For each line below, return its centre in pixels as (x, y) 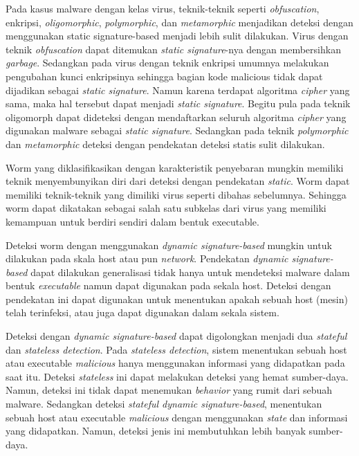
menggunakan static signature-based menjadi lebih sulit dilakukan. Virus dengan (177, 36)
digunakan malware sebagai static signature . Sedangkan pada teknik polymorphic (177, 130)
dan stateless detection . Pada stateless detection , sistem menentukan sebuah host (176, 349)
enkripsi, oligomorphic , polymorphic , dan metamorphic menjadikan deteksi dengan (179, 22)
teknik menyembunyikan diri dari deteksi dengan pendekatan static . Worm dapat (178, 181)
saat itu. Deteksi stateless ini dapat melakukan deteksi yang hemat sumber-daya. (177, 376)
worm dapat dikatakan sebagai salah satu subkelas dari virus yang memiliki (166, 208)
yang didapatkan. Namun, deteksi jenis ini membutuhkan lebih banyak (156, 431)
